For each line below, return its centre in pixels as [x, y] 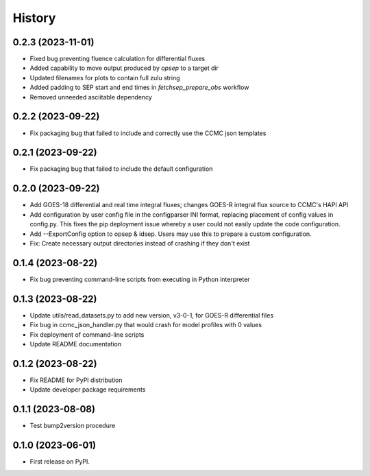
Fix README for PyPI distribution [76, 380]
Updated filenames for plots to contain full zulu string [105, 78]
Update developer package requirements [88, 390]
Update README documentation [76, 344]
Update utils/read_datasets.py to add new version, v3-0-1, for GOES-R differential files [152, 315]
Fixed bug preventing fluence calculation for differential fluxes [118, 59]
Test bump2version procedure [73, 426]
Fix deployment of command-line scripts [87, 334]
